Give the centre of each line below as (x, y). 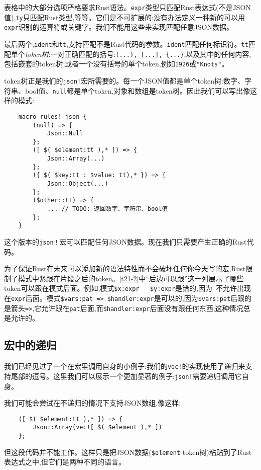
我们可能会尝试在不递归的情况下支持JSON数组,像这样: (93, 403)
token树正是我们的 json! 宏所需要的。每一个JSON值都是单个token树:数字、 (124, 80)
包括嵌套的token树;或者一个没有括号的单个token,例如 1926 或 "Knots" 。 (116, 64)
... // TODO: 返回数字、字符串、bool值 (107, 209)
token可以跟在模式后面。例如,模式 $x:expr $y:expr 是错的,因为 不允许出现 (128, 288)
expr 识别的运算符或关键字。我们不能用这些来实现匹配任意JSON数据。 (119, 27)
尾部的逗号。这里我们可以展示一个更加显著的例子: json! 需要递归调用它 (126, 376)
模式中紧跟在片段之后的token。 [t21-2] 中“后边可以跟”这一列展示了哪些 (131, 278)
